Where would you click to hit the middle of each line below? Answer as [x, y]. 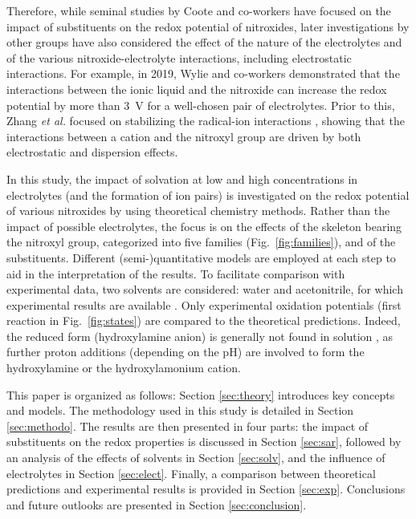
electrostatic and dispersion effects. [92, 152]
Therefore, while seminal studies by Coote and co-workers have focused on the [199, 10]
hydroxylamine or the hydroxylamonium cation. [124, 368]
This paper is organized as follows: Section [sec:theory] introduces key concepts [201, 394]
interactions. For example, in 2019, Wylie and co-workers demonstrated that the [203, 73]
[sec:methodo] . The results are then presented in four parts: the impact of [188, 426]
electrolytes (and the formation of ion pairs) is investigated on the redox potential [208, 195]
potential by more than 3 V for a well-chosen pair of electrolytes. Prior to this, [201, 105]
